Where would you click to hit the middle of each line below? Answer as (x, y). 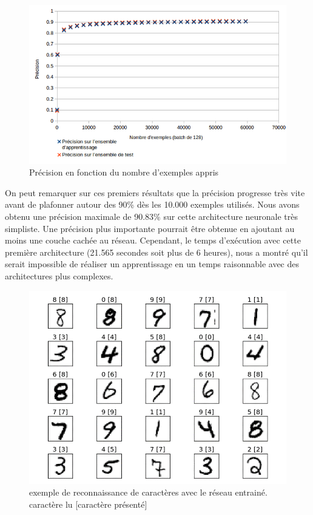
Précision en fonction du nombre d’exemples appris (124, 172)
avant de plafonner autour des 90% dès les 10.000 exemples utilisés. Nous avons (152, 204)
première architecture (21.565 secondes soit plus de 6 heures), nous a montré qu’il (156, 252)
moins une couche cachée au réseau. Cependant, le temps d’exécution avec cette (153, 240)
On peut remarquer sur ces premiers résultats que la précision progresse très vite (155, 192)
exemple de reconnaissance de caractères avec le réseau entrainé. (148, 492)
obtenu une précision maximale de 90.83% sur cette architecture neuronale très (152, 217)
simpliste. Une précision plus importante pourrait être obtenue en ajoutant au (150, 228)
